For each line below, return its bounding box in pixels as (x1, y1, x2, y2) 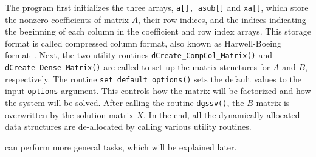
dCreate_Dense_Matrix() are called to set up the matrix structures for (5, 61, 270, 73)
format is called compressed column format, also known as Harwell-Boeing (5, 36, 281, 49)
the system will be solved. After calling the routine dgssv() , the (5, 96, 244, 109)
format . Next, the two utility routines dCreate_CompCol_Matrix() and (5, 48, 272, 61)
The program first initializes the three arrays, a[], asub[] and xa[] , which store (5, 1, 309, 13)
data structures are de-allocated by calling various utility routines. (5, 120, 252, 133)
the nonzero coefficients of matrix (5, 13, 129, 25)
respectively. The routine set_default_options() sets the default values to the (5, 72, 301, 85)
